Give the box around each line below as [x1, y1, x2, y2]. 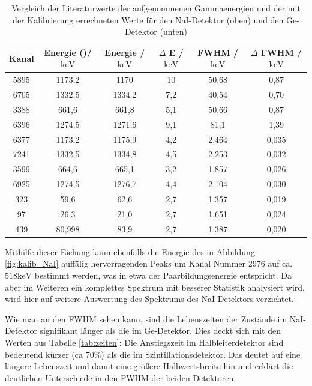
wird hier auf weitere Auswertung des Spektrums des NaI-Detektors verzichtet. [5, 292, 294, 305]
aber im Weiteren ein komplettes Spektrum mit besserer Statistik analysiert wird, [5, 280, 305, 293]
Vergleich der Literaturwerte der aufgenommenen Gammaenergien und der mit [11, 2, 301, 14]
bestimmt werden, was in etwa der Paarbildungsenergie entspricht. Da [34, 268, 292, 281]
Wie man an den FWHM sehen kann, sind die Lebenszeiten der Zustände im [5, 312, 287, 325]
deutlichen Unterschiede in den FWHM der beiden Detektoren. [5, 371, 236, 384]
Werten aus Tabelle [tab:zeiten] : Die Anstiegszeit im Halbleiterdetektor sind [5, 336, 284, 348]
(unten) [160, 25, 188, 38]
